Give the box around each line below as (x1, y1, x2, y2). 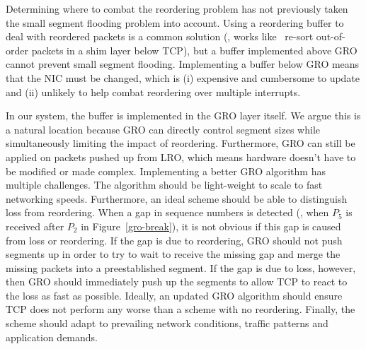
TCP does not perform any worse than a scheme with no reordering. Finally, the (6, 302, 355, 317)
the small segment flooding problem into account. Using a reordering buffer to (6, 15, 344, 30)
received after (6, 218, 64, 233)
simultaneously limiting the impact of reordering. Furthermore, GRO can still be (6, 136, 355, 150)
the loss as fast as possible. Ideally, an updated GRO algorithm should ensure (6, 288, 343, 302)
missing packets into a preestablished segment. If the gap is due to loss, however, (6, 260, 356, 275)
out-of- (316, 29, 345, 44)
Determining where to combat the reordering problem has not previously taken (6, 1, 348, 16)
